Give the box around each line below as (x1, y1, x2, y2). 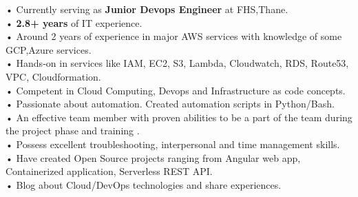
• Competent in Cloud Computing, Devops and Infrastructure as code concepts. (6, 83, 346, 97)
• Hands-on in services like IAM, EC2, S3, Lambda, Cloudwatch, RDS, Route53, (6, 56, 349, 70)
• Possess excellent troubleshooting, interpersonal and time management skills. (6, 136, 340, 151)
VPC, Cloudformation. (6, 69, 101, 83)
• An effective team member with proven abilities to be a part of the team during (6, 110, 352, 124)
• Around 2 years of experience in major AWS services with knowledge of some (6, 29, 342, 43)
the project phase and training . (6, 123, 140, 138)
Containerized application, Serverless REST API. (6, 164, 213, 178)
